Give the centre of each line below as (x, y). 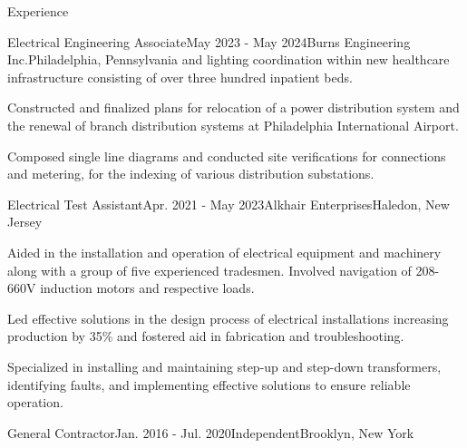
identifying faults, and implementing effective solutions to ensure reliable (209, 384)
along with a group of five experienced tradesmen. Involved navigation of (209, 270)
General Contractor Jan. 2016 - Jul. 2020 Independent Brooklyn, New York (211, 432)
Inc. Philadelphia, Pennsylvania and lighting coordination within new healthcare (229, 59)
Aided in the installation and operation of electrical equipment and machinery (224, 252)
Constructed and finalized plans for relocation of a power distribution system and (233, 107)
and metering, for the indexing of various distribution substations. (191, 174)
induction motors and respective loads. (147, 288)
